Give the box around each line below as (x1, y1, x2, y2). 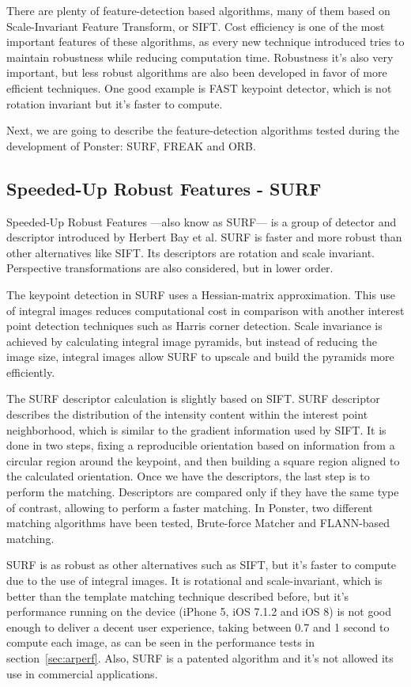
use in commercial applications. (6, 665, 158, 681)
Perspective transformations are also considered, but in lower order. (6, 260, 334, 276)
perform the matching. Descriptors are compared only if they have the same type (6, 484, 399, 500)
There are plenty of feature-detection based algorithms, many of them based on (6, 2, 390, 18)
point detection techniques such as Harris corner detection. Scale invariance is (6, 317, 383, 334)
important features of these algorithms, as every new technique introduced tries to (6, 33, 405, 50)
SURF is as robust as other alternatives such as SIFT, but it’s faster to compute (6, 556, 396, 573)
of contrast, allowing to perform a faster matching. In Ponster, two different (6, 499, 373, 515)
